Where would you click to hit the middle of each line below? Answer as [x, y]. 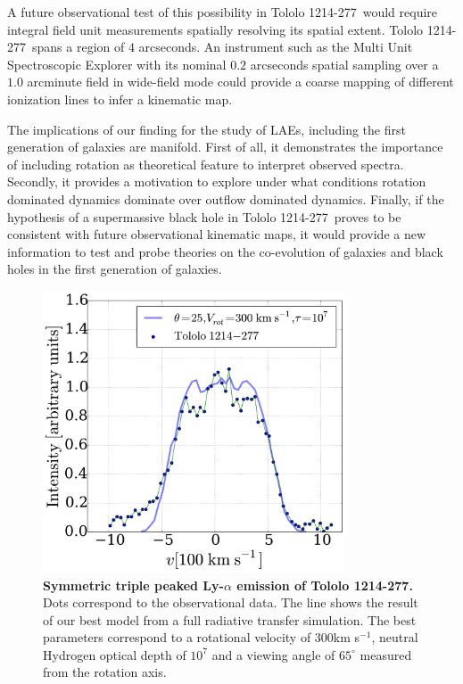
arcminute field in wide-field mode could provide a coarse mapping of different [240, 82]
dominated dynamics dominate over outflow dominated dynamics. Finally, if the [226, 198]
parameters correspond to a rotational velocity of [177, 637]
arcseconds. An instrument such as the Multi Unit [276, 47]
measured [386, 654]
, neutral [395, 637]
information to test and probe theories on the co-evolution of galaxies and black [225, 251]
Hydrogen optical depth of [115, 654]
